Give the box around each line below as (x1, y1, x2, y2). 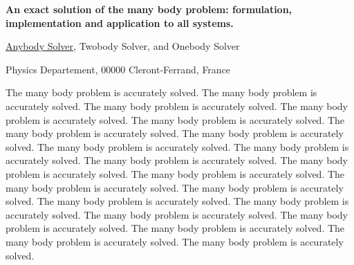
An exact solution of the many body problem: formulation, (6, 2, 292, 16)
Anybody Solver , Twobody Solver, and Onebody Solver (6, 39, 240, 53)
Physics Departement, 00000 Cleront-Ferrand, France (6, 62, 231, 76)
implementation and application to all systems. (6, 15, 234, 30)
